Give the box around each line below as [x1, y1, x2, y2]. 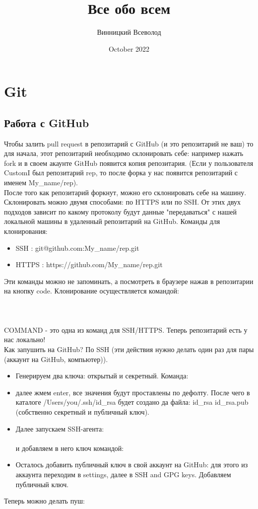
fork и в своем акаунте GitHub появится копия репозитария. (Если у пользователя [4, 157, 254, 168]
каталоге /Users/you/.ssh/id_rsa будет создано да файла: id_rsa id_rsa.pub [15, 397, 249, 407]
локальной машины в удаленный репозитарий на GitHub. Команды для [4, 216, 220, 226]
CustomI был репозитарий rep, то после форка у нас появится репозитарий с [4, 167, 238, 178]
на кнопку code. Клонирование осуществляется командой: [4, 286, 179, 296]
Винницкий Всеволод [97, 27, 161, 37]
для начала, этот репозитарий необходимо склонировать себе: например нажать [4, 148, 244, 158]
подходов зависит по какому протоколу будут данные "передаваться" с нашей [4, 206, 237, 217]
